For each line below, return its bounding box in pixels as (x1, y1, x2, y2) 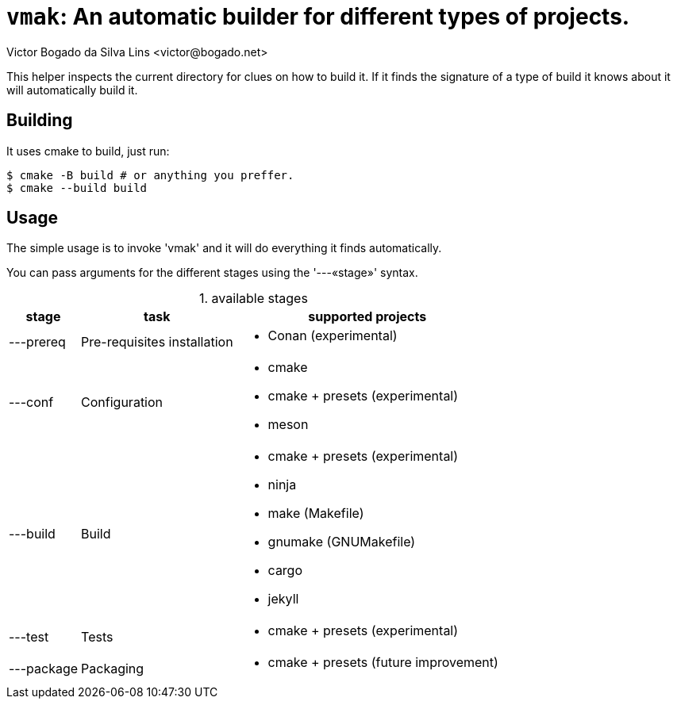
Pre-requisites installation (81, 334, 233, 351)
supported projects (308, 308, 427, 325)
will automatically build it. (6, 82, 138, 97)
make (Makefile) (267, 505, 364, 522)
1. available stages (199, 290, 308, 307)
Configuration (81, 394, 163, 411)
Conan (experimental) (267, 328, 398, 344)
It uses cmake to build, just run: (6, 144, 170, 158)
